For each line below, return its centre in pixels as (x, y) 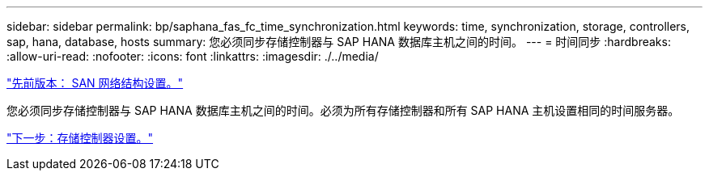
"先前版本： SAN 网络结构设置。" (95, 83)
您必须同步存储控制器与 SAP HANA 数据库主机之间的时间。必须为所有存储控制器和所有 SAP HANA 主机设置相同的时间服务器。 (343, 110)
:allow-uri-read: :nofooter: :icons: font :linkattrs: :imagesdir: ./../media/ (193, 56)
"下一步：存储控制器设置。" (80, 138)
